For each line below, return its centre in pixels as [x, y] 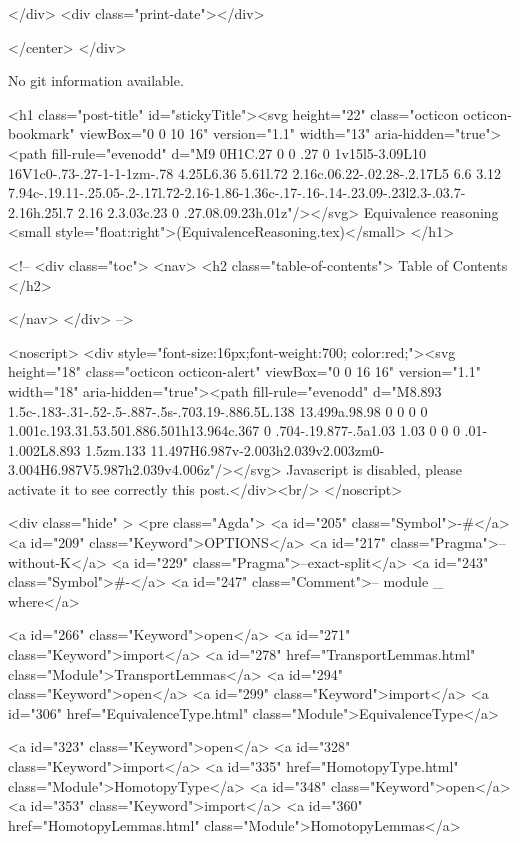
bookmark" [41, 133]
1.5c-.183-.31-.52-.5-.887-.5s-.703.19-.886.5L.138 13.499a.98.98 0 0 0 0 [218, 410]
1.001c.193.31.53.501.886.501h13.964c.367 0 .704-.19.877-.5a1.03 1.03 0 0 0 [234, 430]
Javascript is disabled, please [374, 469]
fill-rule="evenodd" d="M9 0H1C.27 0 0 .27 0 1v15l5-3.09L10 [239, 152]
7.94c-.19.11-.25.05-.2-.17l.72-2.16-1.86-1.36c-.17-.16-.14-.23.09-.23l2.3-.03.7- [237, 192]
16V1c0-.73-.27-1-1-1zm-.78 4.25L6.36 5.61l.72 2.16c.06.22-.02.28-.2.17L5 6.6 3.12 [255, 172]
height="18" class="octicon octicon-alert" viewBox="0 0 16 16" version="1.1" [244, 371]
